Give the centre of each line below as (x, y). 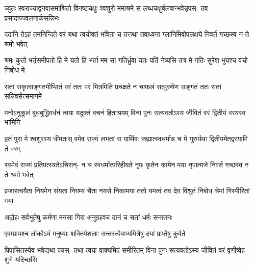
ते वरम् (13, 148)
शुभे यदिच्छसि (21, 259)
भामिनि (13, 122)
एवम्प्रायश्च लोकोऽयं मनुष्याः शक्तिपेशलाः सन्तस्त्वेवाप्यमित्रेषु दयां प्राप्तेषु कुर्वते (95, 233)
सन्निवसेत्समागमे (23, 96)
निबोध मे (15, 69)
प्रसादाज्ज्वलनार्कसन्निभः (32, 17)
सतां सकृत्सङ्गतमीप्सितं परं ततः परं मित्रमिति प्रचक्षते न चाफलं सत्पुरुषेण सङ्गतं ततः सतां (113, 86)
